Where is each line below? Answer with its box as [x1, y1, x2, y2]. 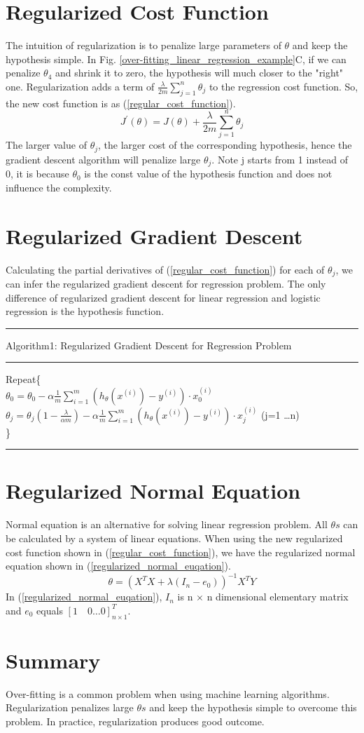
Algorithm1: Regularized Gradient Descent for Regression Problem [6, 337, 292, 352]
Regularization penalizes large [6, 700, 134, 715]
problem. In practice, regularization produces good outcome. [6, 713, 265, 728]
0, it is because [6, 166, 69, 181]
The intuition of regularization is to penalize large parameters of [6, 38, 281, 53]
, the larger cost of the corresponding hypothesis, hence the [98, 137, 352, 152]
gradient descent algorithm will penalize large [6, 152, 201, 166]
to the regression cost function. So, [209, 79, 358, 93]
